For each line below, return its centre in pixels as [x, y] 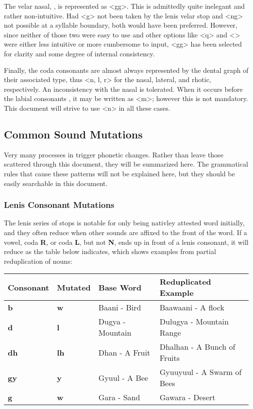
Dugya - [112, 322]
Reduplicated [185, 282]
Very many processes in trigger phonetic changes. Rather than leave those [114, 154]
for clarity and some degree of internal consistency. [79, 53]
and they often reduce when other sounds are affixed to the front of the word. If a [126, 232]
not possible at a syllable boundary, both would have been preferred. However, [121, 25]
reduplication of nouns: [38, 261]
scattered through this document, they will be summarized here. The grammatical [126, 164]
